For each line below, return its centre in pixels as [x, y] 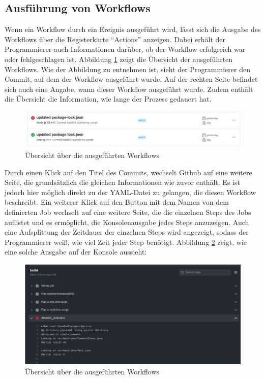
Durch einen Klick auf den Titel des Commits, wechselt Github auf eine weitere [128, 172]
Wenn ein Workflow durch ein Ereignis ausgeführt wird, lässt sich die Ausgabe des [133, 29]
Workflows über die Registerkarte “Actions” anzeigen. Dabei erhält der [115, 39]
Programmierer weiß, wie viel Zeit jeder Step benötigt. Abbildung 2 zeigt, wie [126, 242]
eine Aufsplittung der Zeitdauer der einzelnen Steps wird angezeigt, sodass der [127, 232]
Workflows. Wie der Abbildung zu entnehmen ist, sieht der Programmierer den [127, 69]
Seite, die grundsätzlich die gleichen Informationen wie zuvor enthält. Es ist [122, 182]
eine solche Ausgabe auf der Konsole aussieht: [76, 252]
